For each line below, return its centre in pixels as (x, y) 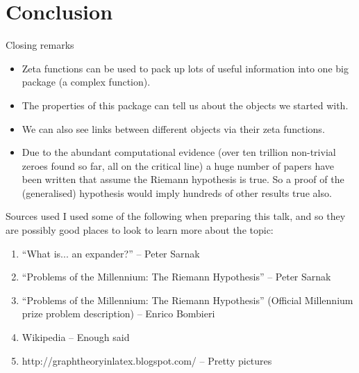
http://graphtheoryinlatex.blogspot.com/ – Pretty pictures (147, 360)
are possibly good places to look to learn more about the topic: (140, 230)
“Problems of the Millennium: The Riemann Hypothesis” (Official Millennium (187, 300)
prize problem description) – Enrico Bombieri (118, 314)
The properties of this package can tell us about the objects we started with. (185, 105)
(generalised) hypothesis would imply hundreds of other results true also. (177, 192)
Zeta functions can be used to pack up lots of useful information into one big (185, 68)
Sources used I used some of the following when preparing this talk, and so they (176, 216)
